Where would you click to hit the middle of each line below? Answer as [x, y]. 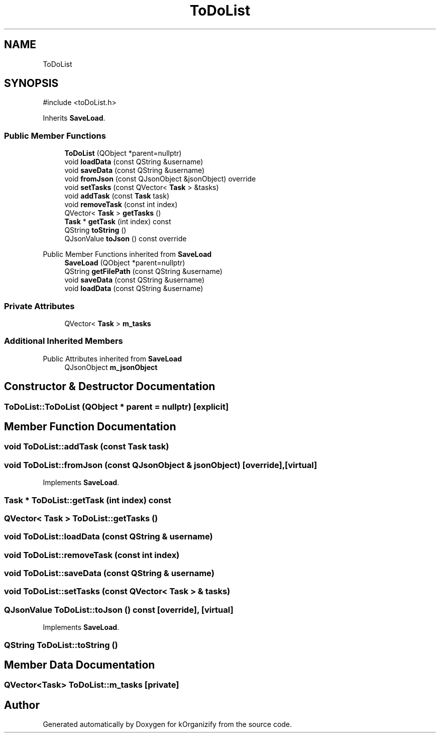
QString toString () [95, 230]
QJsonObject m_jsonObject [111, 367]
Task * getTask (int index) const [118, 222]
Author [22, 705]
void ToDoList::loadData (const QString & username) [108, 537]
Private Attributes [39, 306]
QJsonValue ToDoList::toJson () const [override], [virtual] [119, 610]
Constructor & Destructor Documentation [110, 387]
